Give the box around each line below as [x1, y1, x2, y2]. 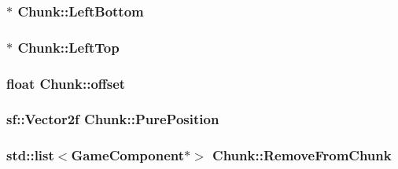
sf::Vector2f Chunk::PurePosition [6, 109, 219, 129]
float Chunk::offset [6, 73, 126, 93]
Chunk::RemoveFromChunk [212, 145, 392, 165]
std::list [6, 145, 54, 165]
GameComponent [71, 145, 185, 165]
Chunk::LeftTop [17, 37, 120, 57]
